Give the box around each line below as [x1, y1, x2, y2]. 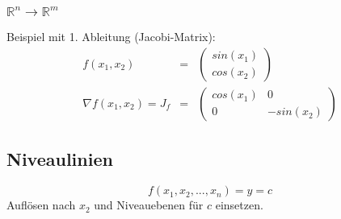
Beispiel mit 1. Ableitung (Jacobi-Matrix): [6, 28, 216, 45]
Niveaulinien [6, 147, 113, 171]
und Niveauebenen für [94, 196, 204, 213]
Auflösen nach [6, 196, 76, 213]
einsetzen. [215, 196, 263, 213]
